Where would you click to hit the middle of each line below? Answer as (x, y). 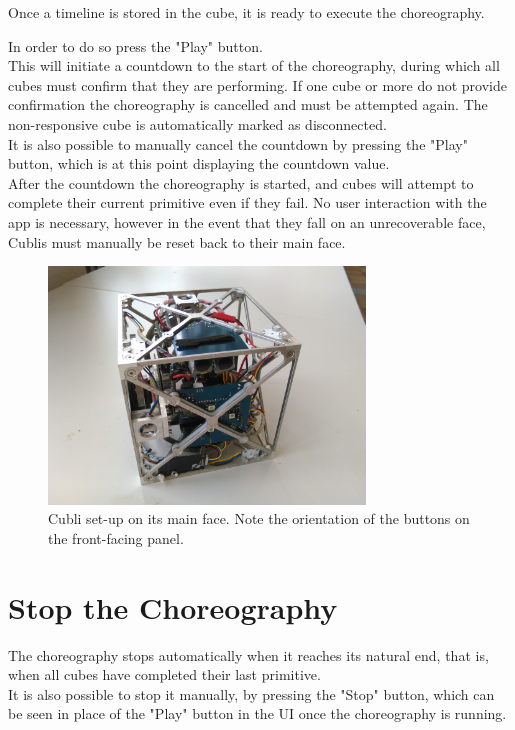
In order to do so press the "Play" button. (135, 45)
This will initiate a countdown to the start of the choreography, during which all (254, 65)
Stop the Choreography (173, 606)
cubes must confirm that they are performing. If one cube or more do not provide (257, 84)
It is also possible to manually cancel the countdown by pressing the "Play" (238, 143)
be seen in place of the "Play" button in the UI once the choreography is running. (257, 713)
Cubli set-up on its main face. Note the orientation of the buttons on (259, 518)
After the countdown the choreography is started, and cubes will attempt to (241, 182)
